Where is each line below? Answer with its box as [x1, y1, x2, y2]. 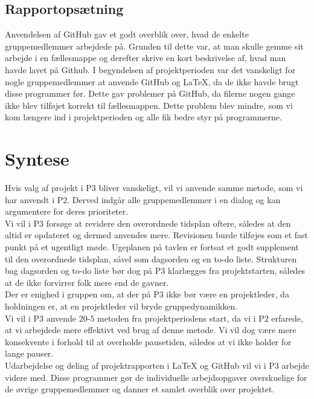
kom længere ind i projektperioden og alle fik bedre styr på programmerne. [5, 111, 282, 123]
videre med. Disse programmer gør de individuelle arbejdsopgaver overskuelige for [5, 371, 307, 383]
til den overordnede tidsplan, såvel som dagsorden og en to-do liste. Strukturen [5, 252, 297, 265]
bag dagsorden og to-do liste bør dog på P [5, 264, 161, 277]
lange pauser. [5, 347, 54, 360]
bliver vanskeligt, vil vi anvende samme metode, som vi [98, 181, 303, 194]
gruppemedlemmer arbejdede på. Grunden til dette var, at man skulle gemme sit [5, 39, 304, 52]
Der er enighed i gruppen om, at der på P [5, 288, 159, 300]
